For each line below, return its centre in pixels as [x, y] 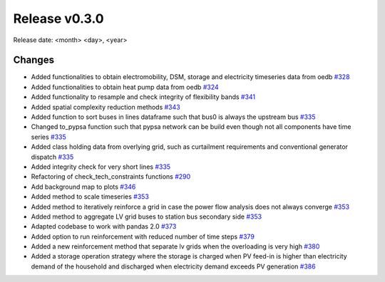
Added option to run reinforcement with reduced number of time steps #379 [143, 236]
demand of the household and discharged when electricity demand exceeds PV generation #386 [174, 266]
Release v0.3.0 [58, 19]
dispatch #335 [52, 157]
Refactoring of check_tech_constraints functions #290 [111, 177]
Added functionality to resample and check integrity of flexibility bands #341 [143, 97]
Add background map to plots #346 [83, 187]
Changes [34, 60]
